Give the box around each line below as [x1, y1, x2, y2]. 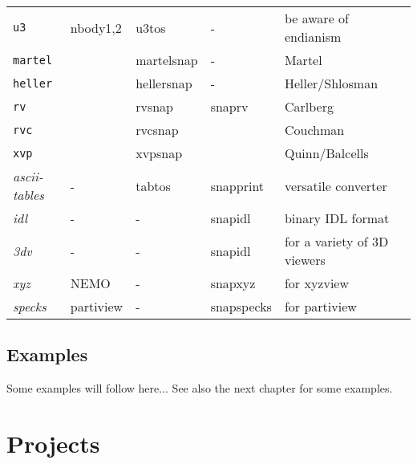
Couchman [284, 120, 345, 139]
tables [13, 185, 44, 204]
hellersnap [136, 74, 192, 92]
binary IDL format [284, 209, 390, 227]
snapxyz [210, 274, 256, 292]
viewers [284, 250, 326, 269]
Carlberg [284, 97, 334, 116]
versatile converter [284, 176, 387, 195]
